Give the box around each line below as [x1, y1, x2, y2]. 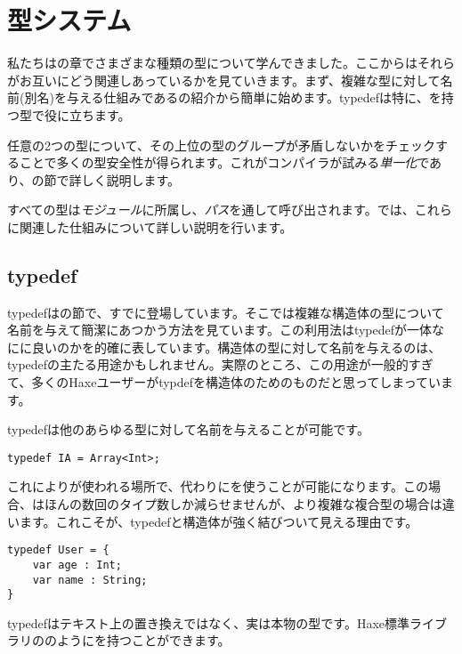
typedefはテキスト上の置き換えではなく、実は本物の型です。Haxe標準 [7, 613, 409, 632]
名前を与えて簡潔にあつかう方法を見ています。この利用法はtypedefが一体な [7, 320, 445, 339]
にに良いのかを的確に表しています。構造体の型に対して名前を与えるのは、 [7, 337, 442, 356]
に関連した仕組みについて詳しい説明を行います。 [7, 217, 293, 236]
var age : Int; [32, 558, 122, 571]
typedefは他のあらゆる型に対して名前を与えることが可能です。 [7, 420, 369, 439]
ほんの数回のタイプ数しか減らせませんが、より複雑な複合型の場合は [44, 495, 442, 513]
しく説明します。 [81, 170, 181, 189]
